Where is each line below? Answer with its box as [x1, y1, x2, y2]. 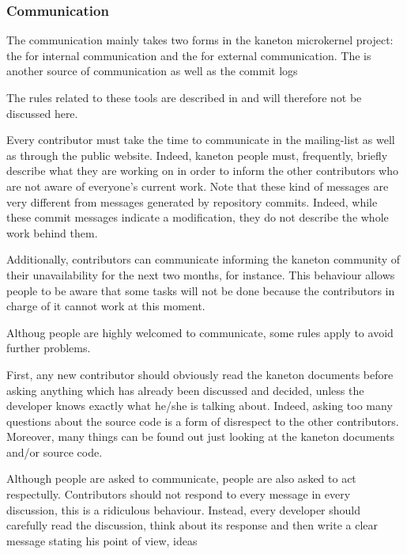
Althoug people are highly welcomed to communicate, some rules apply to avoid [6, 324, 394, 340]
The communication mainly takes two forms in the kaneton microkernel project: [6, 32, 394, 48]
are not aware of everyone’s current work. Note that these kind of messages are [6, 177, 389, 194]
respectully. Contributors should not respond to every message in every [6, 486, 351, 503]
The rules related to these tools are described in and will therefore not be [6, 89, 362, 105]
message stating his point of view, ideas [6, 532, 198, 548]
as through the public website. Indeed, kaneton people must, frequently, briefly [6, 146, 388, 163]
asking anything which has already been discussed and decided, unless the [6, 381, 364, 398]
